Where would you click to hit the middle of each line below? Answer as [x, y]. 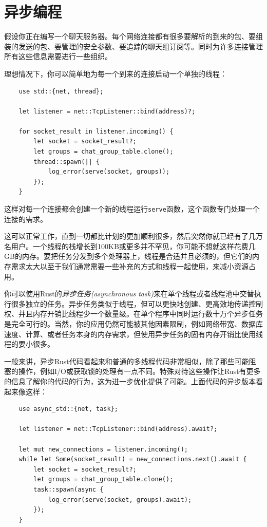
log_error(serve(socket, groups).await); [120, 500]
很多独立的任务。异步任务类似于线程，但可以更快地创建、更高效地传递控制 [137, 303]
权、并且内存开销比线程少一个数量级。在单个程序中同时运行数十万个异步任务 [133, 314]
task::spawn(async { [69, 489]
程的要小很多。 [29, 344]
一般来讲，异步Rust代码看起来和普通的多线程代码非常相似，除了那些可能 [127, 361]
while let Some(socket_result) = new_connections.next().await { [133, 459]
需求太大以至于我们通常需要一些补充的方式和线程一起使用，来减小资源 [130, 266]
